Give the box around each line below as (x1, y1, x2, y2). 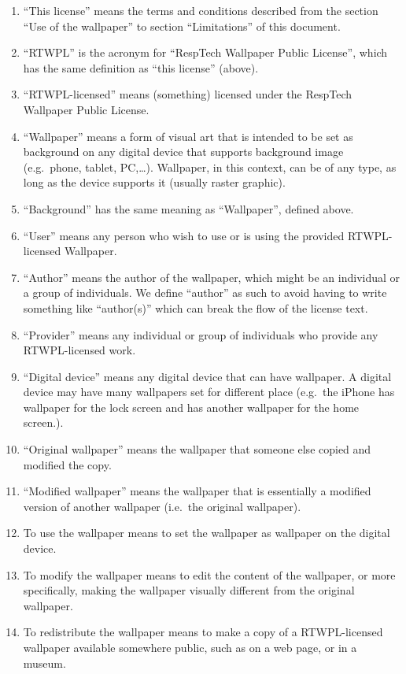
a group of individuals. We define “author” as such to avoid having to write (23, 284, 387, 301)
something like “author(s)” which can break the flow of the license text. (23, 299, 368, 316)
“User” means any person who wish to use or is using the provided (23, 227, 345, 243)
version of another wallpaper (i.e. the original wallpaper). (23, 498, 301, 514)
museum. (23, 654, 66, 671)
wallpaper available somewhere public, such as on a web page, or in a (23, 639, 357, 655)
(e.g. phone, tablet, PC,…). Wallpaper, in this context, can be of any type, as (23, 158, 397, 175)
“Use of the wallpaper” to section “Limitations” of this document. (23, 17, 341, 34)
